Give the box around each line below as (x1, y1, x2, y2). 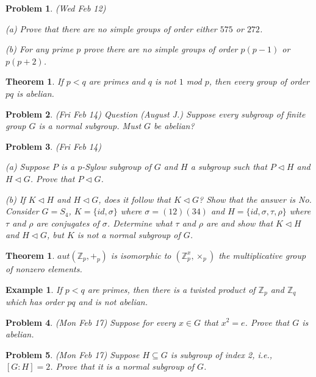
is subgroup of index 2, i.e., (170, 348, 273, 361)
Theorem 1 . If (5, 75, 63, 88)
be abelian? (154, 119, 195, 132)
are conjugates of (36, 216, 99, 229)
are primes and (88, 75, 145, 88)
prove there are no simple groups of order (84, 43, 238, 55)
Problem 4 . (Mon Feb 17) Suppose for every (5, 315, 176, 328)
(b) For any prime (5, 43, 74, 55)
